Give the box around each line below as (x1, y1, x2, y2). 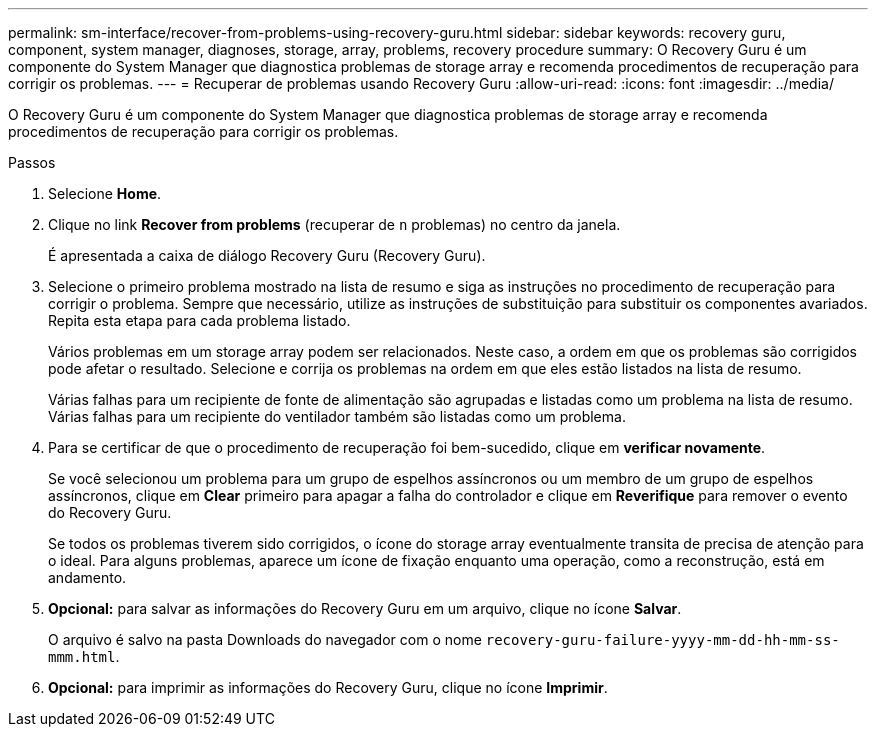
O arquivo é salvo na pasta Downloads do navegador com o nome (48, 631, 482, 648)
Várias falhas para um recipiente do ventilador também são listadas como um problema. (48, 408, 626, 425)
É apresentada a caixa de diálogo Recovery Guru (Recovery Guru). (48, 247, 486, 264)
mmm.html (48, 649, 116, 665)
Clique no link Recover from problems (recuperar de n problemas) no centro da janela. (48, 216, 621, 233)
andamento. (48, 569, 127, 586)
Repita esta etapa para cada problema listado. (48, 312, 351, 329)
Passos (8, 154, 56, 171)
